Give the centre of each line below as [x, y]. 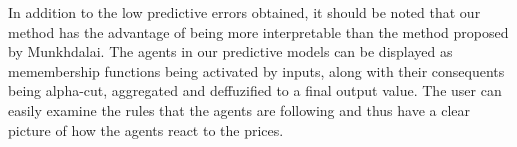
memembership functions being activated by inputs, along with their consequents [256, 70]
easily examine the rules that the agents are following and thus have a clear [239, 109]
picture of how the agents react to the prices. [146, 129]
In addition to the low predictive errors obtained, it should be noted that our [244, 12]
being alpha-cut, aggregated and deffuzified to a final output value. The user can [255, 90]
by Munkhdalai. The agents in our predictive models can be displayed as [230, 51]
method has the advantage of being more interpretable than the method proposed [258, 31]
